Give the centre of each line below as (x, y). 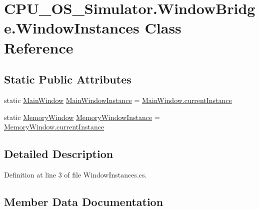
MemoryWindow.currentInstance (54, 127)
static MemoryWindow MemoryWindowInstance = (82, 117)
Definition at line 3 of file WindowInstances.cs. (75, 174)
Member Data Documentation (84, 201)
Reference (39, 47)
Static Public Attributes (68, 79)
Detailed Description (59, 154)
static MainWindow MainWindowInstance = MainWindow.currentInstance (118, 100)
